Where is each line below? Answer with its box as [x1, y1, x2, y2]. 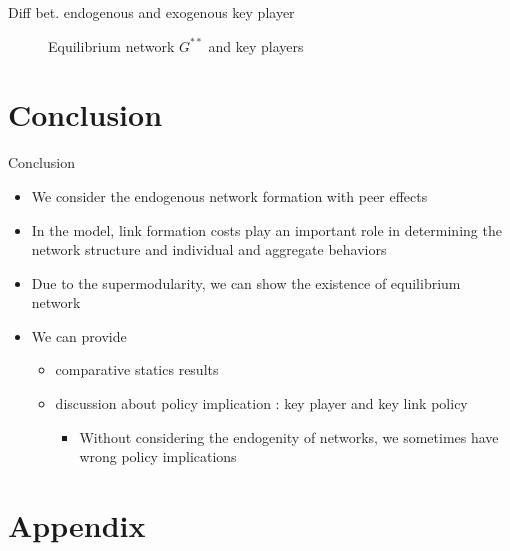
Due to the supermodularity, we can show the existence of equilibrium [31, 272, 461, 293]
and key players [208, 35, 304, 56]
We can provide [31, 325, 127, 346]
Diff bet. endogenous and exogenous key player [8, 2, 295, 22]
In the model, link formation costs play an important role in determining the [31, 219, 502, 240]
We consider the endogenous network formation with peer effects [31, 185, 428, 206]
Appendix [8, 505, 146, 546]
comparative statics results [55, 359, 219, 380]
